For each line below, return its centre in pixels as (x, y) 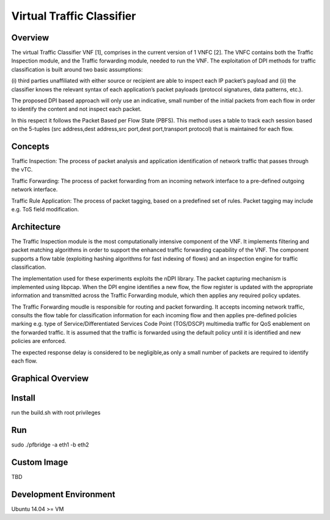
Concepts (30, 146)
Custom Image (40, 462)
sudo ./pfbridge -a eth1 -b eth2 (50, 445)
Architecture (36, 227)
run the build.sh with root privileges (56, 412)
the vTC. (22, 170)
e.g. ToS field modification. (45, 209)
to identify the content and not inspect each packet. (76, 109)
